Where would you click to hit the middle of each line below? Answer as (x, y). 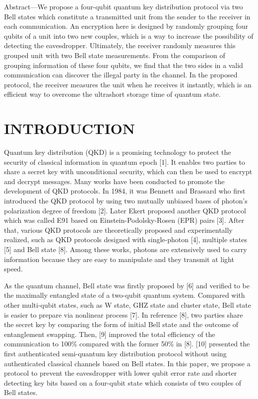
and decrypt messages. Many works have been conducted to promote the (114, 181)
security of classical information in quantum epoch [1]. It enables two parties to (125, 162)
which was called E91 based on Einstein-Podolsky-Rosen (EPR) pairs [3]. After (124, 220)
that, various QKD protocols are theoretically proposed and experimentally (118, 230)
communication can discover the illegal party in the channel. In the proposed (121, 75)
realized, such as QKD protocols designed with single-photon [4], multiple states (126, 239)
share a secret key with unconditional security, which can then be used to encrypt (128, 171)
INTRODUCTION (70, 128)
